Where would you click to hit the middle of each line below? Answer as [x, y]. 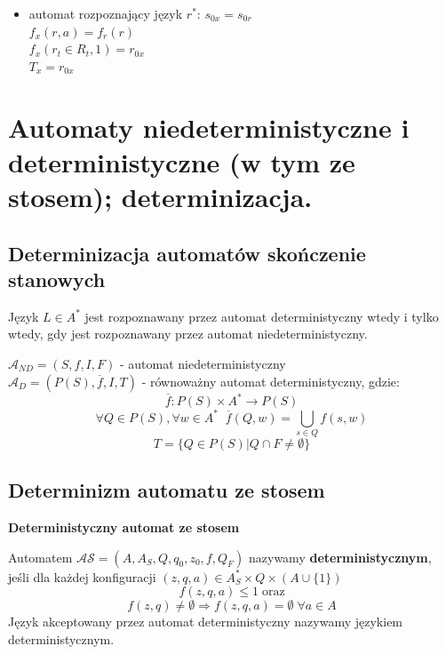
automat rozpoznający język [106, 13]
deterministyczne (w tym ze [182, 161]
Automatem [40, 557]
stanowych [57, 279]
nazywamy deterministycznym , [340, 557]
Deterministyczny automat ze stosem [124, 527]
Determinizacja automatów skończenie [187, 253]
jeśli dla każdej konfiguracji [82, 576]
